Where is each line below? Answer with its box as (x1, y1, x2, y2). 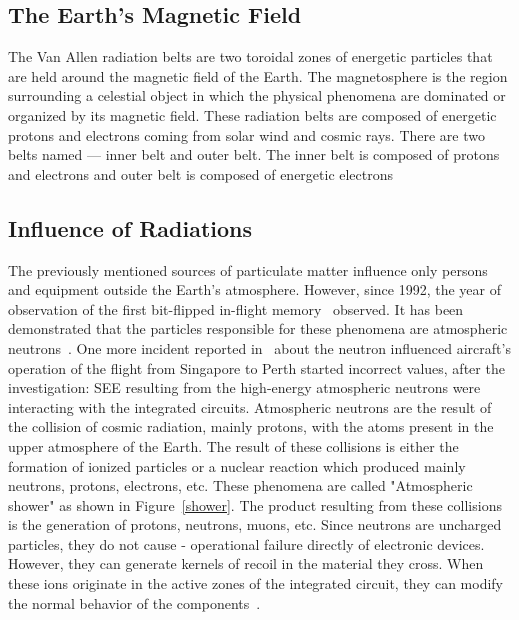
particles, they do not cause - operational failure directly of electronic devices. (8, 533, 485, 554)
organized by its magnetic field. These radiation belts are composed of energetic (8, 104, 497, 125)
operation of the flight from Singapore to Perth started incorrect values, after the (8, 357, 505, 378)
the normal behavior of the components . (8, 592, 261, 613)
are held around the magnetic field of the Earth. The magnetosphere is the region (8, 65, 508, 86)
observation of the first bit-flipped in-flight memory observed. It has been (8, 298, 464, 319)
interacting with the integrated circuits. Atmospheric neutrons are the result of (8, 396, 492, 417)
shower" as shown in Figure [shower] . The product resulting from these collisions (8, 494, 502, 515)
